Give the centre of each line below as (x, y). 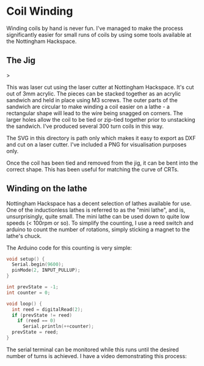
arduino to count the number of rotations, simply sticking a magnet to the (98, 229)
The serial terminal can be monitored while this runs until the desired (93, 349)
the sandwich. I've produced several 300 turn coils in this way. (85, 126)
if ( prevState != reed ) (42, 315)
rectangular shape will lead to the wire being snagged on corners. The (95, 113)
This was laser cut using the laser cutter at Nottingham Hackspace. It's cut (100, 87)
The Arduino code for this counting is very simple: (69, 248)
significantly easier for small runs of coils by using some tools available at (99, 34)
